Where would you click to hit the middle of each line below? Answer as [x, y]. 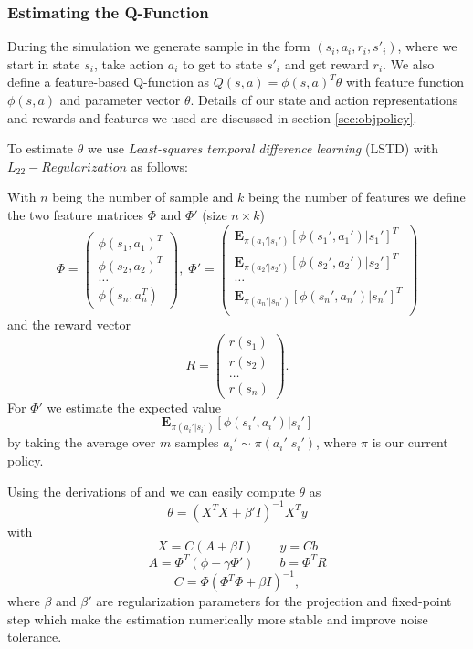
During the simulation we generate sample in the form [159, 46]
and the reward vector [69, 324]
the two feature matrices [76, 214]
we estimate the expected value [134, 407]
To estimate [41, 148]
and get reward [326, 63]
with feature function [405, 82]
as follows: [159, 166]
